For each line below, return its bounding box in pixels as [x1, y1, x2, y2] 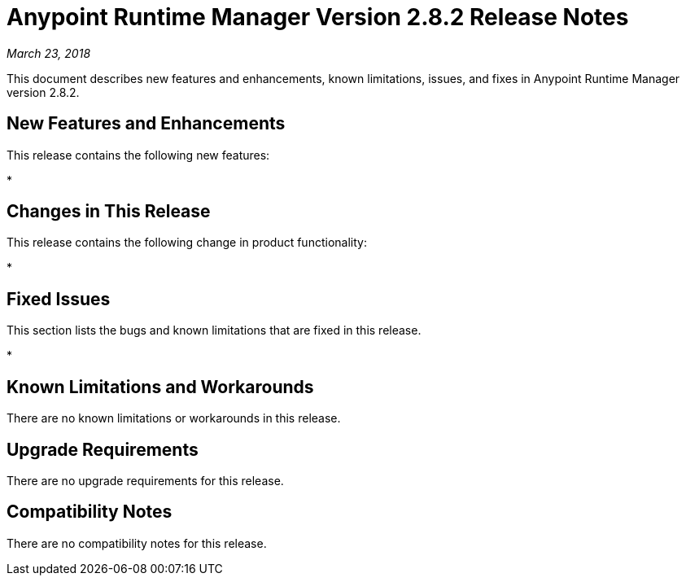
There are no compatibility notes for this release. [7, 536, 267, 550]
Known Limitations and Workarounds [7, 376, 314, 397]
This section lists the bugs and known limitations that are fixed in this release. [7, 323, 422, 338]
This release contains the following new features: [7, 147, 270, 162]
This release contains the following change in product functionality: [7, 235, 367, 250]
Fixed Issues [7, 288, 111, 309]
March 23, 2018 [7, 46, 91, 60]
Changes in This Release [7, 201, 211, 222]
